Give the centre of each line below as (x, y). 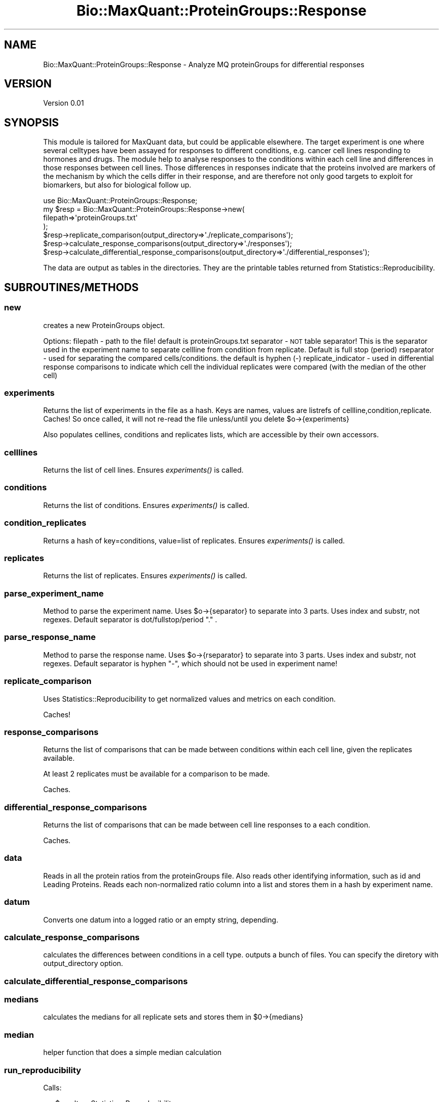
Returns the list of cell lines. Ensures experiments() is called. (143, 470)
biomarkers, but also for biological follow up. (117, 185)
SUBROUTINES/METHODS (72, 287)
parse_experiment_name (54, 593)
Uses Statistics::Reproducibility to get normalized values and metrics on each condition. (189, 699)
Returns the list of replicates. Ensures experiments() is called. (145, 576)
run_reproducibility (43, 1070)
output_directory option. (83, 963)
